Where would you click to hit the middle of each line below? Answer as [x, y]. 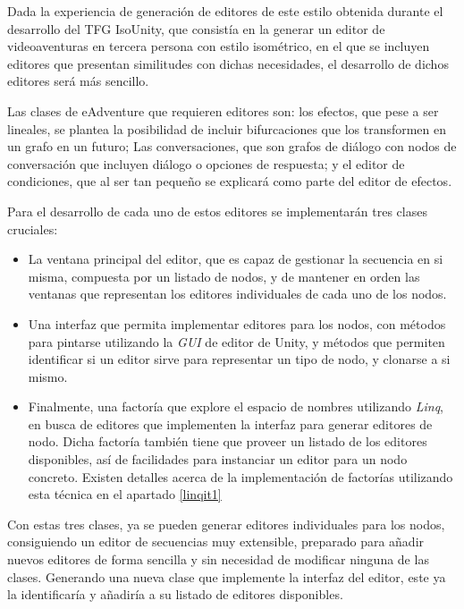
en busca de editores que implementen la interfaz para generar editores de [230, 423]
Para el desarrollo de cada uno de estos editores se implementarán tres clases [217, 211]
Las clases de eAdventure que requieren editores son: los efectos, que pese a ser [223, 110]
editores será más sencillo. [78, 81]
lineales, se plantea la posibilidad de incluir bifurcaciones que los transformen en [227, 128]
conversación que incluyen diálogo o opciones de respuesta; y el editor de [206, 163]
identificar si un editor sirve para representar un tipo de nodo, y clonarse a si [239, 359]
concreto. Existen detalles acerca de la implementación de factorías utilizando [240, 476]
